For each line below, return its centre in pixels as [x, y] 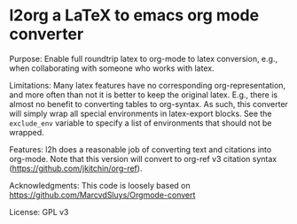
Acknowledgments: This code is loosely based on [100, 185]
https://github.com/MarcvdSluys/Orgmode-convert [102, 195]
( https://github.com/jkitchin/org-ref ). [76, 168]
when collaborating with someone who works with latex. [112, 68]
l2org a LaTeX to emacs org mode [134, 15]
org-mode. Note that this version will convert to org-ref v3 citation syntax [143, 158]
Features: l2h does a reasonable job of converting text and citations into [141, 149]
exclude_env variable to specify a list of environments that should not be [141, 123]
